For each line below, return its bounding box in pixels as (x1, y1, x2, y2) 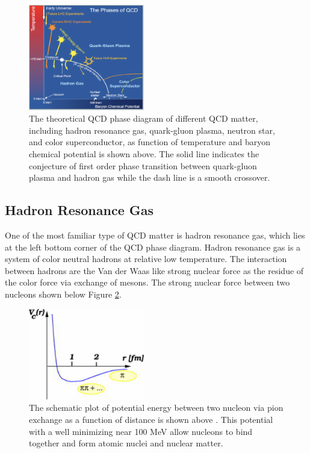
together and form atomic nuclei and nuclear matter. (29, 437, 223, 449)
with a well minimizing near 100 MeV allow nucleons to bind (29, 425, 253, 437)
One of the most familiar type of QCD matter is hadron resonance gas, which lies (5, 228, 305, 241)
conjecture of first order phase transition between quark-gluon (29, 159, 257, 172)
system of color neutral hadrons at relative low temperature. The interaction (5, 252, 287, 265)
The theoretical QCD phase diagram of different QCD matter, (29, 112, 258, 125)
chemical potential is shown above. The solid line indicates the (29, 147, 259, 160)
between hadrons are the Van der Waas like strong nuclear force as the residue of (5, 264, 304, 276)
